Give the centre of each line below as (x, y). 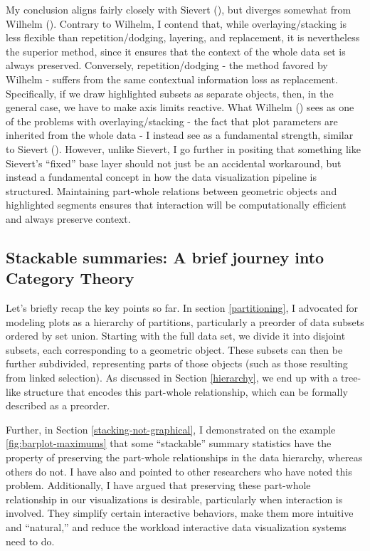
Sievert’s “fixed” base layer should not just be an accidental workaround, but (174, 163)
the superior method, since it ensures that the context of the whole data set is (176, 51)
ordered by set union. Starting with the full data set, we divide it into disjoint (176, 336)
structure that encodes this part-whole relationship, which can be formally (186, 391)
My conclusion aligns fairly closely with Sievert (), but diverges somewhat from (179, 9)
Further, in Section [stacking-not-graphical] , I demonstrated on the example (171, 429)
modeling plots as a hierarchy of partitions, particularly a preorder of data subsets (185, 321)
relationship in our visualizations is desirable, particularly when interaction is (174, 499)
